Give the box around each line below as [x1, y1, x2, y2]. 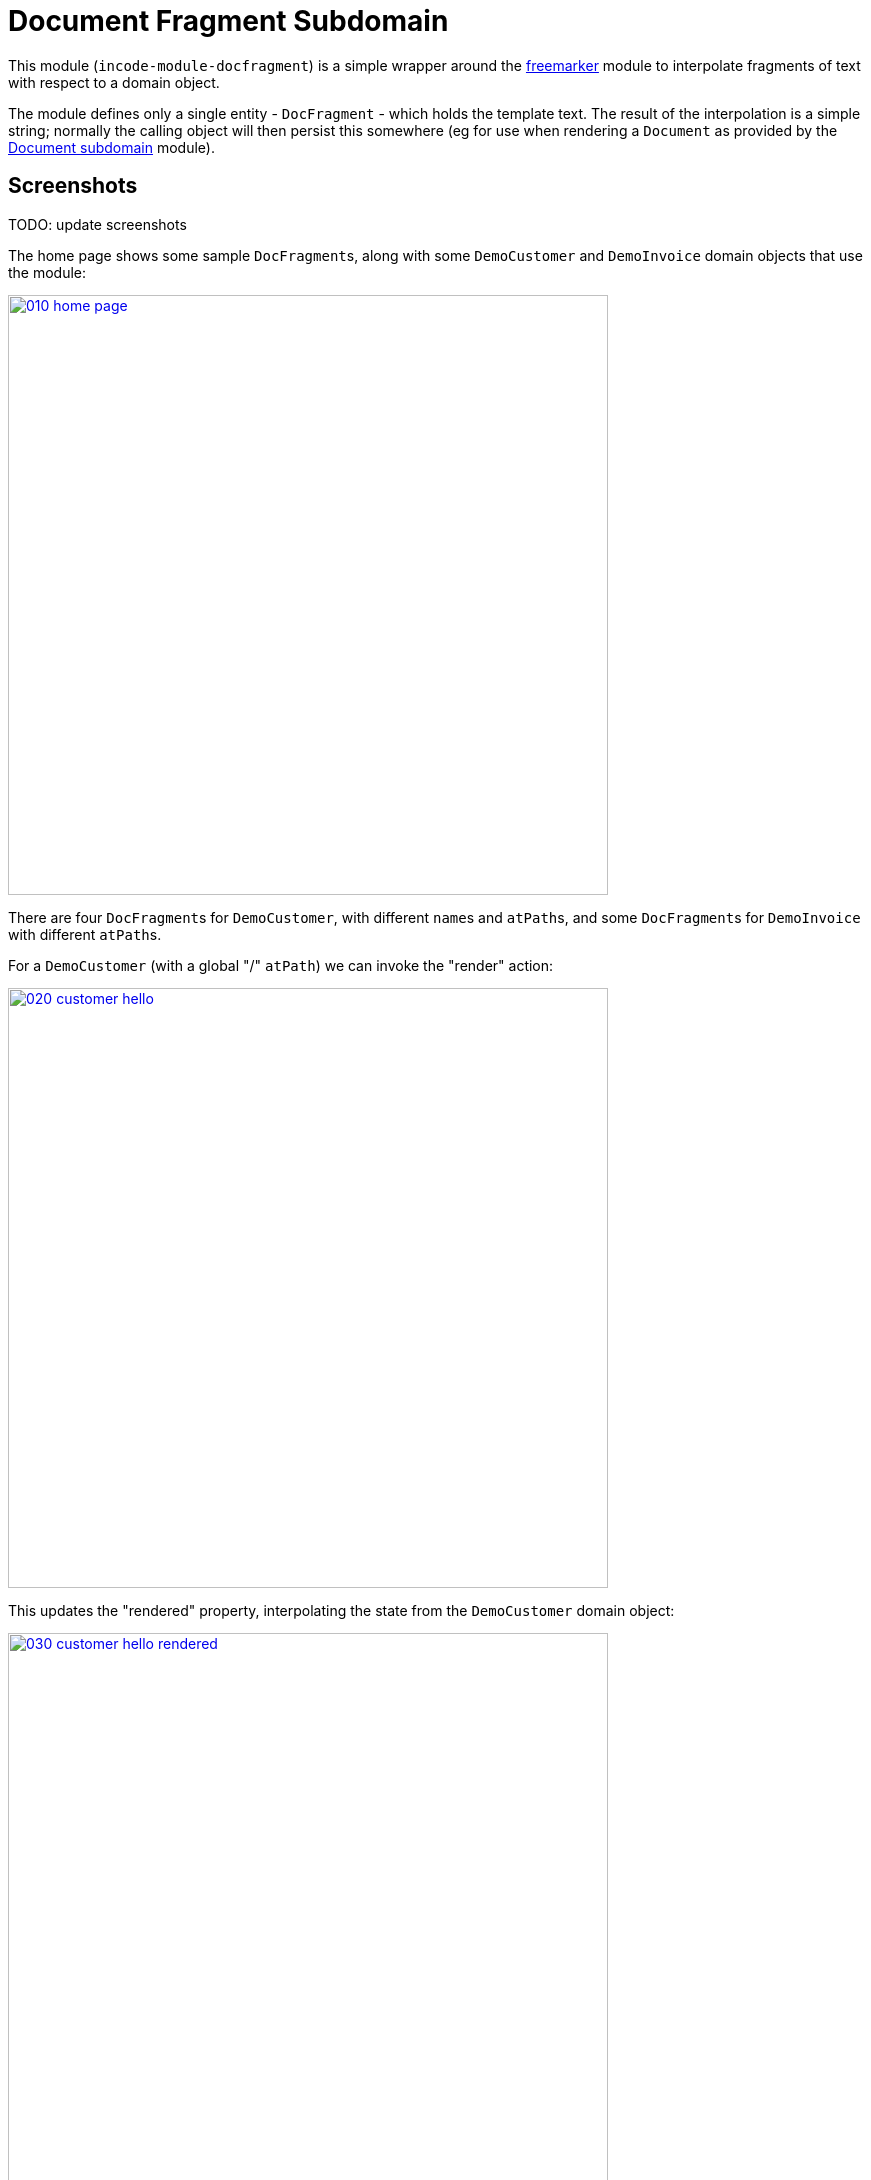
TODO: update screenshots [8, 215, 187, 233]
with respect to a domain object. [8, 73, 220, 91]
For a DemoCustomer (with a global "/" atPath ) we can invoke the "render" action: [8, 956, 554, 974]
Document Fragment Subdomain [8, 4, 449, 38]
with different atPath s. [8, 925, 162, 943]
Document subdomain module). [8, 138, 215, 156]
